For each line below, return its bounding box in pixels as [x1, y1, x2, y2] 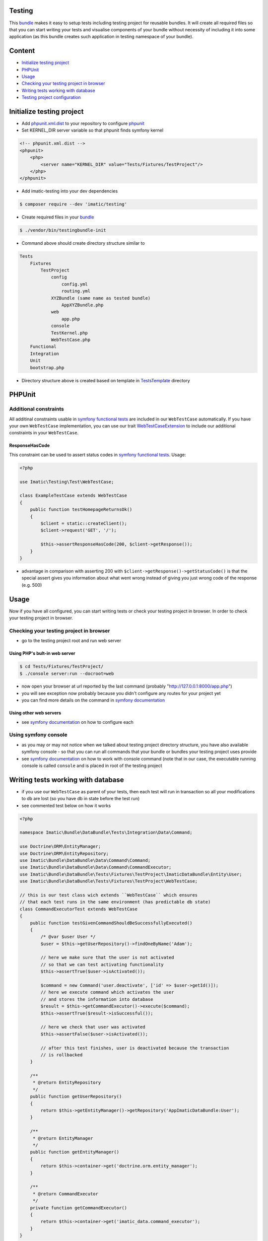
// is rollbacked [40, 1052, 83, 1057]
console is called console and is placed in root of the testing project [21, 762, 162, 768]
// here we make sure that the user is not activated [40, 955, 174, 961]
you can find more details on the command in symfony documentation [21, 697, 165, 703]
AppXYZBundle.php [61, 302, 104, 308]
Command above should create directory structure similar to [21, 240, 145, 246]
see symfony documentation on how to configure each [21, 719, 134, 725]
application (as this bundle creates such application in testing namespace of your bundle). [9, 34, 194, 40]
